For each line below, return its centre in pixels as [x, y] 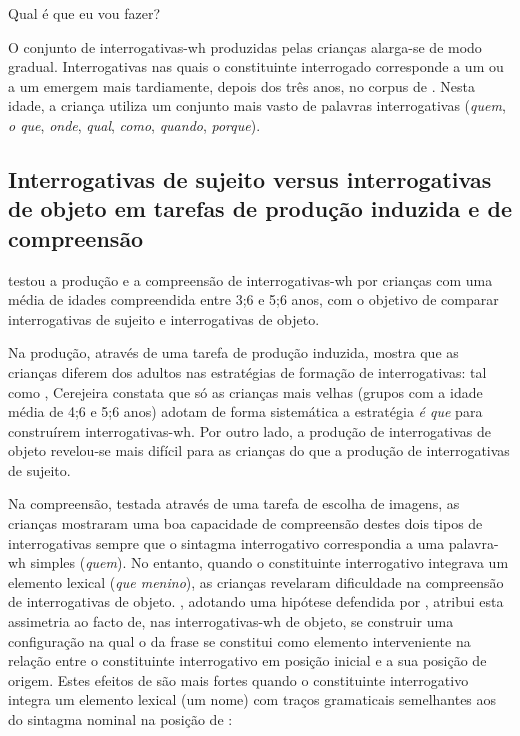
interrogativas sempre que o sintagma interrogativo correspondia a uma [226, 542]
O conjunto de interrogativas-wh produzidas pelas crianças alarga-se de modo [245, 46]
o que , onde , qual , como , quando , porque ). [134, 124]
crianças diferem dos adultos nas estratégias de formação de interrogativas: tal [247, 371]
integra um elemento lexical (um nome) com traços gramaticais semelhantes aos [252, 699]
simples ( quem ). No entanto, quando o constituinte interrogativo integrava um [269, 562]
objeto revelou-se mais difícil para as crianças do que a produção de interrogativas [259, 450]
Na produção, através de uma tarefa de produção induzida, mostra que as [233, 352]
